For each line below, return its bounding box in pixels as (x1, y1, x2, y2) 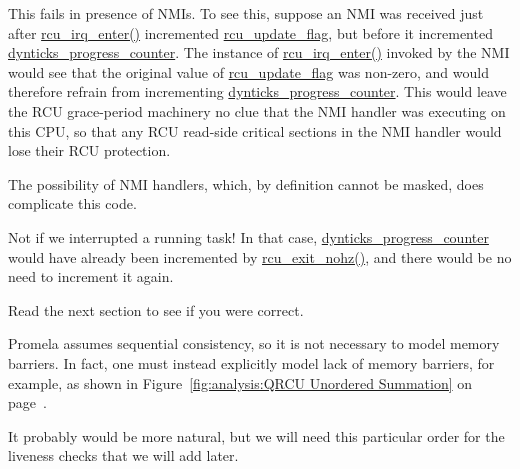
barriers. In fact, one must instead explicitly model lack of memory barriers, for (8, 352, 495, 373)
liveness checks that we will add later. (8, 445, 239, 466)
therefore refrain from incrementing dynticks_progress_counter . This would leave (8, 81, 507, 102)
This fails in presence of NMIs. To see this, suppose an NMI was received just (8, 3, 484, 23)
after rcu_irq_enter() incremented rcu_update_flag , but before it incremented (8, 22, 493, 43)
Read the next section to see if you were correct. (8, 299, 304, 320)
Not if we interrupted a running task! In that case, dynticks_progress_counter (8, 226, 489, 247)
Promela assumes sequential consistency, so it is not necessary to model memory (8, 333, 500, 354)
